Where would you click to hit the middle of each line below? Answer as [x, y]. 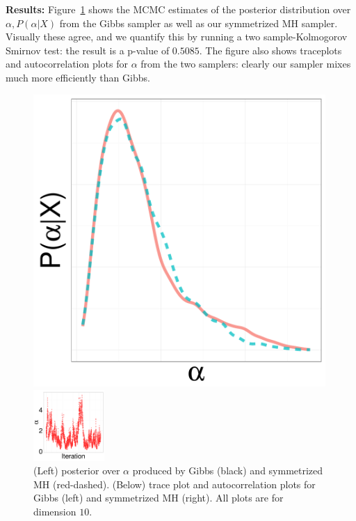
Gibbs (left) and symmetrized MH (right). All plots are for [159, 498]
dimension [55, 512]
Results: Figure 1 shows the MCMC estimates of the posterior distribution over [178, 9]
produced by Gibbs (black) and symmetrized [228, 471]
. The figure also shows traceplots [270, 50]
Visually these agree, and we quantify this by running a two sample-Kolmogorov [177, 37]
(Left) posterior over [77, 471]
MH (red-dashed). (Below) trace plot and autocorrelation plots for [175, 484]
